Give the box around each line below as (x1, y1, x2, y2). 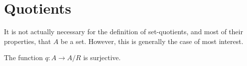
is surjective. (83, 52, 121, 63)
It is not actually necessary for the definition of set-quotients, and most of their (4, 26, 243, 37)
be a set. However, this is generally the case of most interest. (61, 36, 244, 46)
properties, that (4, 36, 51, 46)
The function (4, 52, 43, 63)
